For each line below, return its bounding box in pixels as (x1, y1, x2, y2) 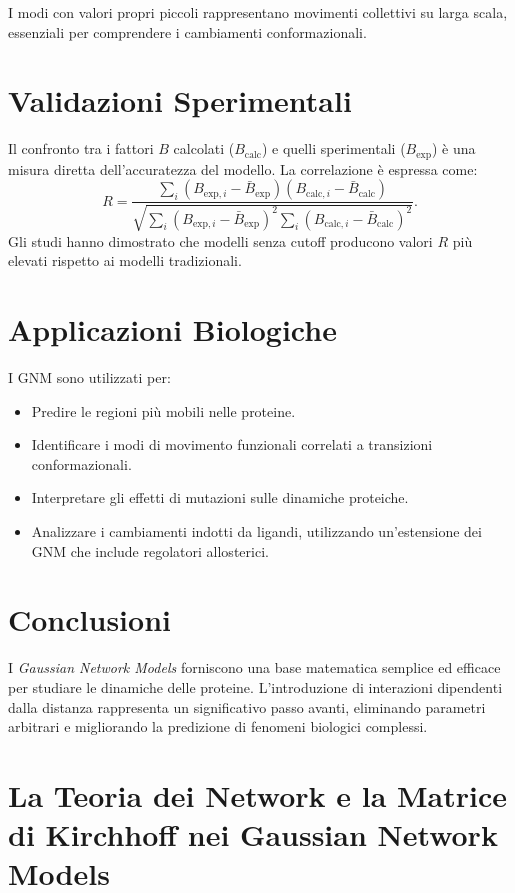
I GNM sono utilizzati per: (8, 367, 171, 388)
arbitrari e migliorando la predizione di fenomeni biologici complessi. (8, 716, 428, 737)
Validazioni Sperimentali (8, 80, 352, 121)
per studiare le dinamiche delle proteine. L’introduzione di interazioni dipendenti (8, 676, 503, 697)
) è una (432, 138, 476, 159)
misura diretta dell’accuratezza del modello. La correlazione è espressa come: (8, 158, 478, 179)
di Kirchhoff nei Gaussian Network (8, 814, 498, 855)
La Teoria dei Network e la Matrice (8, 774, 508, 815)
